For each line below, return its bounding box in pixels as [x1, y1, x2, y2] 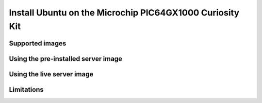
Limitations [9, 85, 44, 94]
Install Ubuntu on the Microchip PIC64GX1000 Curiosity [9, 7, 240, 18]
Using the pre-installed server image [9, 55, 122, 63]
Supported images [9, 39, 66, 47]
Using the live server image [9, 70, 94, 78]
